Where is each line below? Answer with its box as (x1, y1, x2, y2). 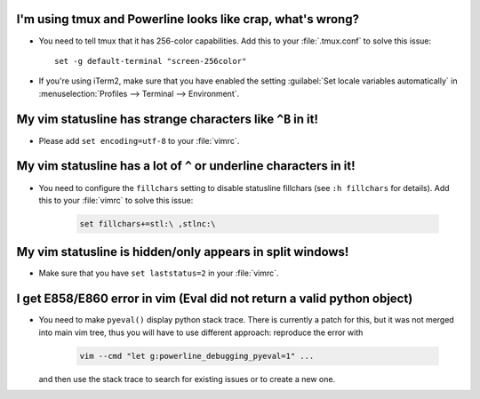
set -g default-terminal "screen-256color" (54, 56, 247, 66)
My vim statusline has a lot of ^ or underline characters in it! (16, 158, 356, 173)
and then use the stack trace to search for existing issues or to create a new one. (38, 373, 336, 384)
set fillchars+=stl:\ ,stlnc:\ (79, 219, 217, 228)
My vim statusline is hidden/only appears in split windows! (16, 244, 349, 259)
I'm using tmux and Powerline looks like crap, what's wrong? (16, 12, 360, 27)
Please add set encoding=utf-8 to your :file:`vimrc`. (38, 135, 240, 146)
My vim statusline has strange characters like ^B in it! (16, 111, 319, 126)
